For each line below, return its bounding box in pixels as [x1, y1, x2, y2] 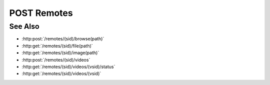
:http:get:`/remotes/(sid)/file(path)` [21, 43, 93, 49]
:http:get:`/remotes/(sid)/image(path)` [21, 50, 99, 56]
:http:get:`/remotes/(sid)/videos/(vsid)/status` [21, 64, 115, 70]
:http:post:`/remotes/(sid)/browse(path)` [21, 36, 104, 42]
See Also [9, 22, 39, 31]
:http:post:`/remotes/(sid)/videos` [21, 57, 90, 63]
